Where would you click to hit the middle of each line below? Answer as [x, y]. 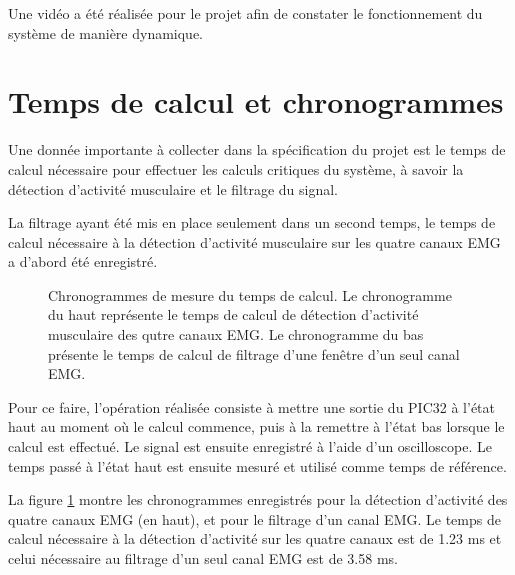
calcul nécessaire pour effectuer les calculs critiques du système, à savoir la [236, 168]
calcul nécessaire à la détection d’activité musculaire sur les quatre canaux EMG [254, 241]
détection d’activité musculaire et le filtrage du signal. [173, 188]
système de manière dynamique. [106, 32]
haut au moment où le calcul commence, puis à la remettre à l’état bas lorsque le [256, 426]
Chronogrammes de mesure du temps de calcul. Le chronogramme [250, 294]
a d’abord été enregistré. [83, 261]
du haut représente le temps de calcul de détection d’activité [233, 314]
